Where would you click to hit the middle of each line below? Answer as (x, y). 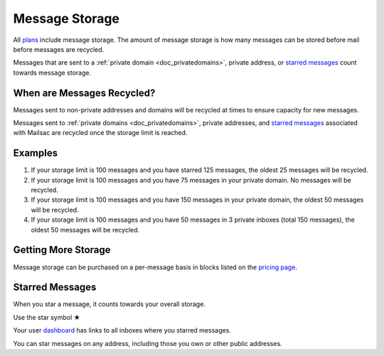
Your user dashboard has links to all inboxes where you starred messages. (122, 330)
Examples (36, 153)
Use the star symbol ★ (47, 317)
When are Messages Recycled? (84, 93)
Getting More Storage (62, 250)
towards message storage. (52, 72)
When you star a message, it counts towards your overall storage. (110, 304)
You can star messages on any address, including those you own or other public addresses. (148, 343)
